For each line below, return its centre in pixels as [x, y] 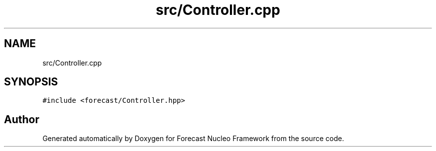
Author [22, 119]
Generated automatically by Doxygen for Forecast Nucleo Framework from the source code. [193, 139]
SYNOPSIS [31, 82]
